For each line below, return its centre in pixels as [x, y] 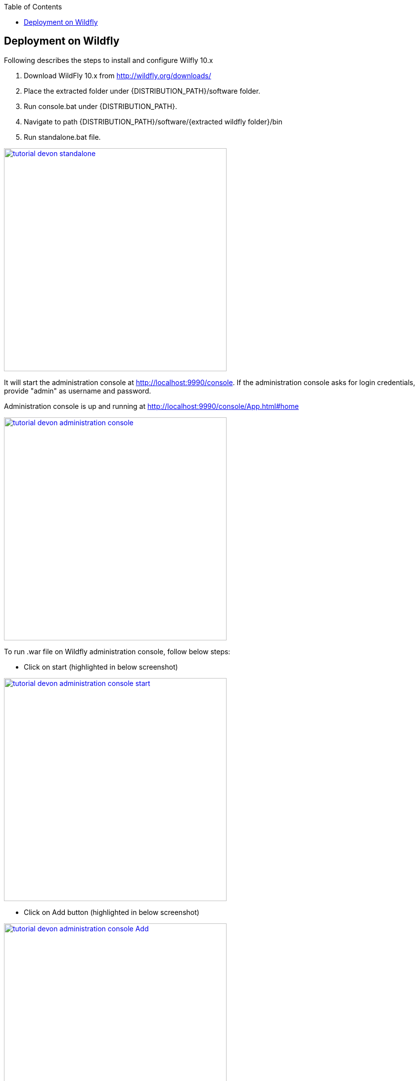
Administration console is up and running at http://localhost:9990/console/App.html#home [151, 406]
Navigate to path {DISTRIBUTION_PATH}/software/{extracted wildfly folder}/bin [153, 121]
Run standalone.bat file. [62, 137]
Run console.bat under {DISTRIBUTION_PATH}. [100, 106]
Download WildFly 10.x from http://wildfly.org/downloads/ [117, 75]
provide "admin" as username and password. [78, 391]
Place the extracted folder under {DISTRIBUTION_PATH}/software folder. [142, 91]
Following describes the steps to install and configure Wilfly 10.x [109, 60]
